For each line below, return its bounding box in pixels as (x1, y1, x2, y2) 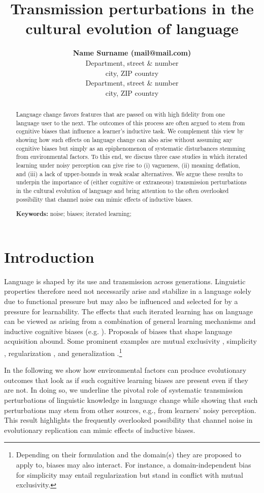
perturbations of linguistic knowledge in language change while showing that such (4, 394, 258, 405)
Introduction (4, 246, 94, 267)
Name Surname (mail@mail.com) (73, 47, 191, 58)
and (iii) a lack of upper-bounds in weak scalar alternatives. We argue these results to (16, 169, 243, 178)
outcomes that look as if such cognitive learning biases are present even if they (4, 374, 248, 385)
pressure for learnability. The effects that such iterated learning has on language (4, 306, 253, 316)
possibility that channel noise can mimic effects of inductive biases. (16, 195, 193, 203)
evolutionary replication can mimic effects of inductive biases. (4, 424, 195, 435)
